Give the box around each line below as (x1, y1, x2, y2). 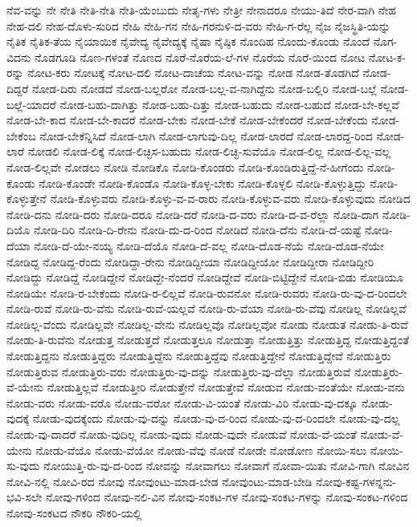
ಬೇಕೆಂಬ (6, 127, 36, 144)
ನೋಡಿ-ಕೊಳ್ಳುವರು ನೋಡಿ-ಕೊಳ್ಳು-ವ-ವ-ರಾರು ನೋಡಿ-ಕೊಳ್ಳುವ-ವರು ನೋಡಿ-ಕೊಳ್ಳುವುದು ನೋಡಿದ (50, 190, 411, 207)
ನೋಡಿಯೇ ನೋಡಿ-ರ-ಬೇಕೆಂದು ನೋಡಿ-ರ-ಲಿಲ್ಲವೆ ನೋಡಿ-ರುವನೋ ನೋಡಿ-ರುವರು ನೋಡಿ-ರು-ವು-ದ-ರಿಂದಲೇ (6, 284, 407, 301)
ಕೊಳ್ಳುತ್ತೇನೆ (6, 190, 47, 207)
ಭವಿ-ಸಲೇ (6, 488, 43, 505)
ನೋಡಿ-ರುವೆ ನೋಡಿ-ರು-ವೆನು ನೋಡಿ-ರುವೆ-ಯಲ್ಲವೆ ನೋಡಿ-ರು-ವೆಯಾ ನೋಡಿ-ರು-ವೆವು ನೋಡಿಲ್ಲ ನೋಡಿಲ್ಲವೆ (6, 300, 407, 317)
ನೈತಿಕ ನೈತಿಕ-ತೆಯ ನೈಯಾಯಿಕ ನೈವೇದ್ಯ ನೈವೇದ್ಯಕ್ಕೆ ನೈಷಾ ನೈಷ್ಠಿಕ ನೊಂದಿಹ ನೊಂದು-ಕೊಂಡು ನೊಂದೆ (6, 33, 370, 50)
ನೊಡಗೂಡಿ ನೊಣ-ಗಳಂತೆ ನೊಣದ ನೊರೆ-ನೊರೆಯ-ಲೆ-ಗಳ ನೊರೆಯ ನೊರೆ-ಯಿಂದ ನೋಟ (34, 48, 366, 65)
